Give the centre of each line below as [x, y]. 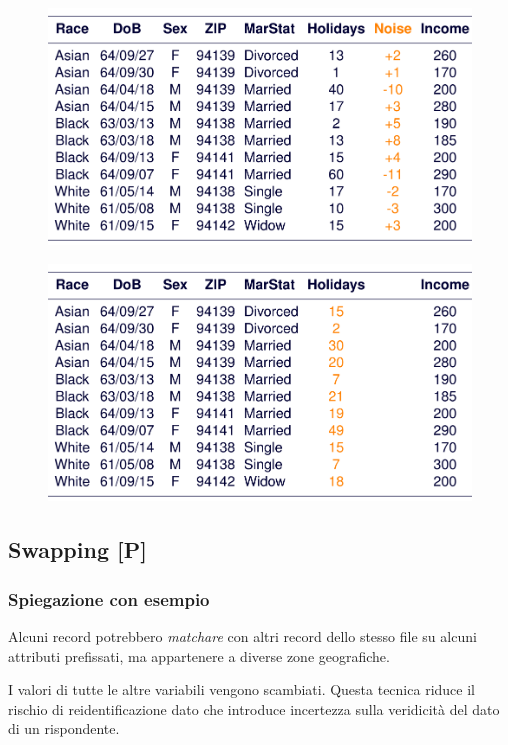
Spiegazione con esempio [109, 598]
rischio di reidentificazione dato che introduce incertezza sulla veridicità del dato [254, 708]
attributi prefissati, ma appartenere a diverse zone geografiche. [199, 655]
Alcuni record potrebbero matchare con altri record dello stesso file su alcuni [242, 635]
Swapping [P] [77, 549]
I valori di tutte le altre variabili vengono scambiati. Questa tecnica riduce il [241, 689]
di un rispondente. [64, 728]
